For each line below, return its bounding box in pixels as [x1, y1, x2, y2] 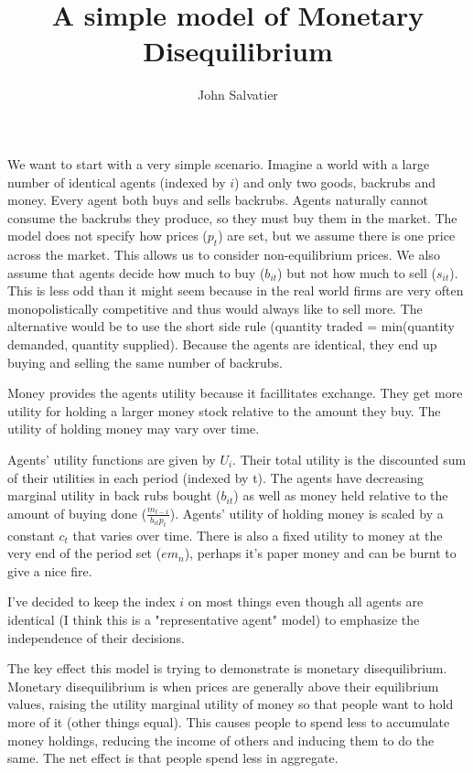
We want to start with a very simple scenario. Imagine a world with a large [7, 154, 430, 173]
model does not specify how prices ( [7, 226, 208, 245]
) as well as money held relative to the [233, 486, 448, 505]
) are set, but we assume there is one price [218, 226, 456, 245]
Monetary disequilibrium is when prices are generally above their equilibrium [7, 676, 439, 695]
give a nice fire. [7, 561, 92, 580]
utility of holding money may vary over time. [7, 419, 260, 438]
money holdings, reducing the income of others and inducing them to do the [7, 730, 435, 749]
